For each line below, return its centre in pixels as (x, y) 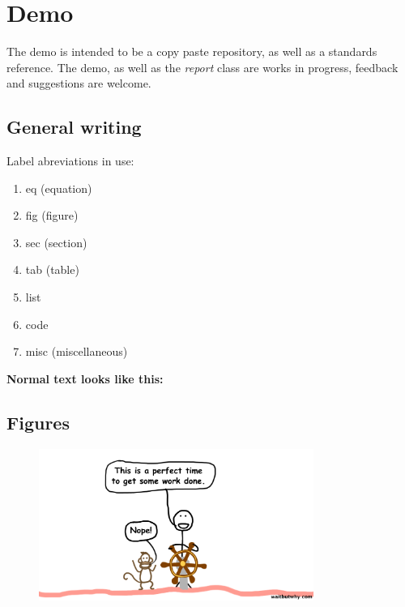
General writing (74, 127)
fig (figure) (52, 215)
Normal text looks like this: (85, 378)
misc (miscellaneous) (77, 351)
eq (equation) (59, 188)
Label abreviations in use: (70, 161)
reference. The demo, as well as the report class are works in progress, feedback (202, 67)
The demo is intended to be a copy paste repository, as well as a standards (192, 51)
